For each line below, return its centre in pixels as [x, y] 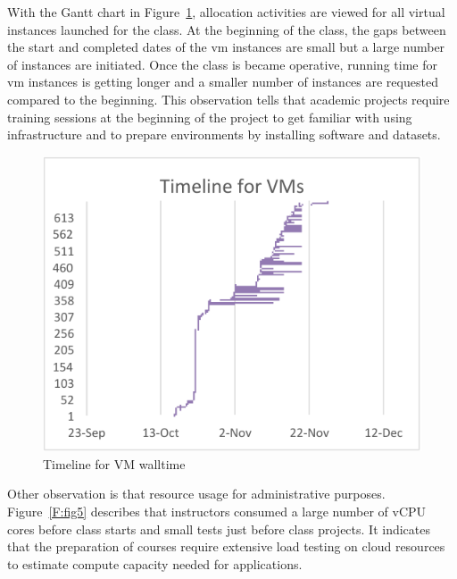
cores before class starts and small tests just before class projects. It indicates [219, 529]
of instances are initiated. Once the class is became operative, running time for [222, 64]
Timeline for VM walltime [114, 463]
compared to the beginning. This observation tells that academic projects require [228, 99]
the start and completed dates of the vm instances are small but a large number [226, 47]
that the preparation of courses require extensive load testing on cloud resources [226, 546]
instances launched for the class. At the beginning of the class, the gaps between [227, 29]
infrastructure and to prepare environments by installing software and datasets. [224, 134]
